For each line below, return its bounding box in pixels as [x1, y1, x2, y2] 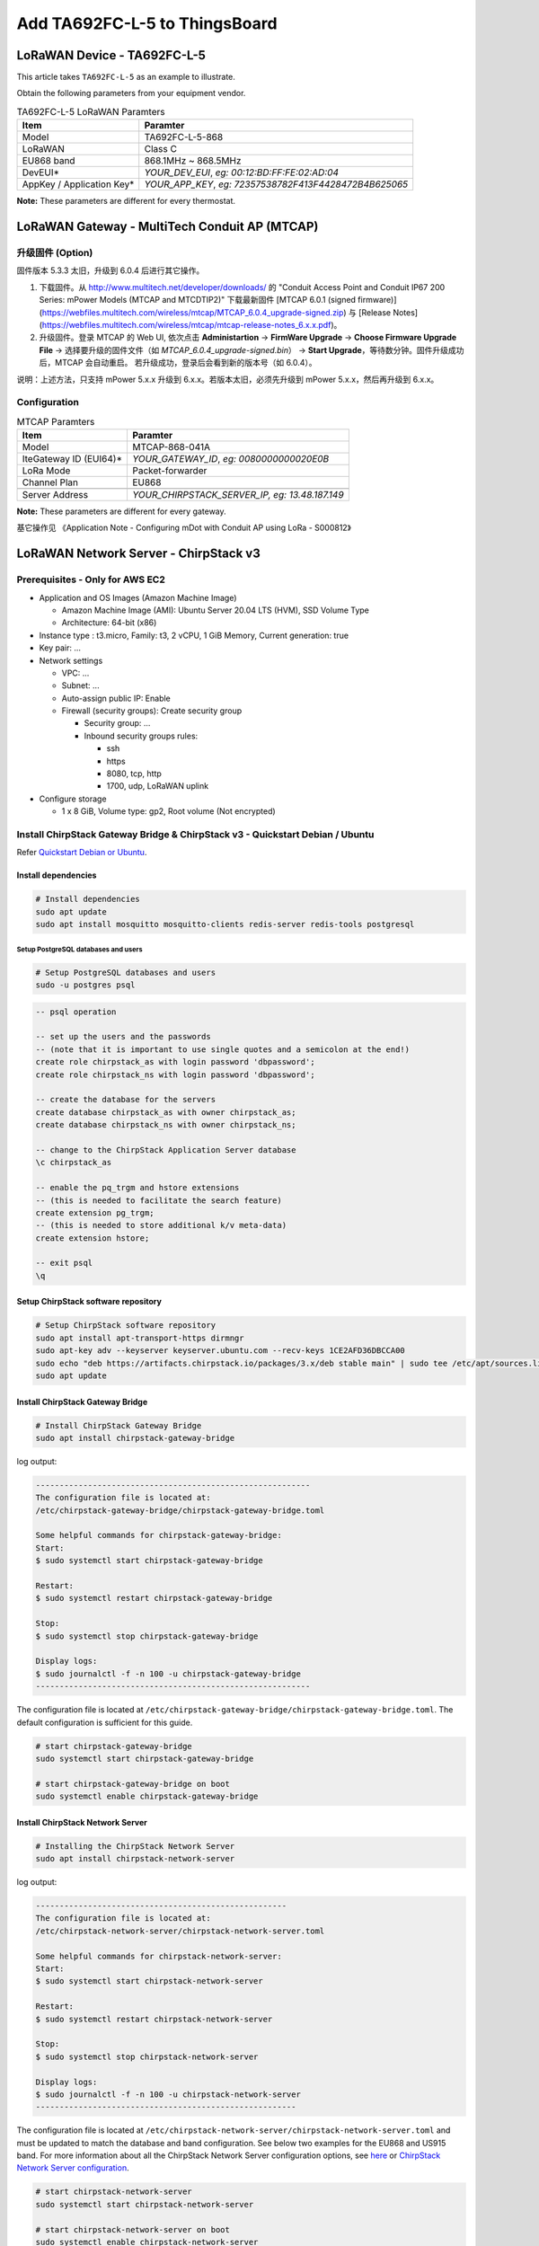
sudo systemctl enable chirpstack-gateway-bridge [35, 1791, 259, 1801]
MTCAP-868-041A [131, 441, 211, 454]
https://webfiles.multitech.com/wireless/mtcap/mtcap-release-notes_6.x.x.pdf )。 [41, 319, 342, 330]
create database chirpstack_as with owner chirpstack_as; [35, 1107, 296, 1118]
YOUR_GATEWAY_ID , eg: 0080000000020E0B [131, 453, 330, 465]
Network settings [39, 655, 103, 666]
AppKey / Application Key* [22, 178, 135, 190]
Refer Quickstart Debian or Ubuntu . [16, 847, 147, 858]
